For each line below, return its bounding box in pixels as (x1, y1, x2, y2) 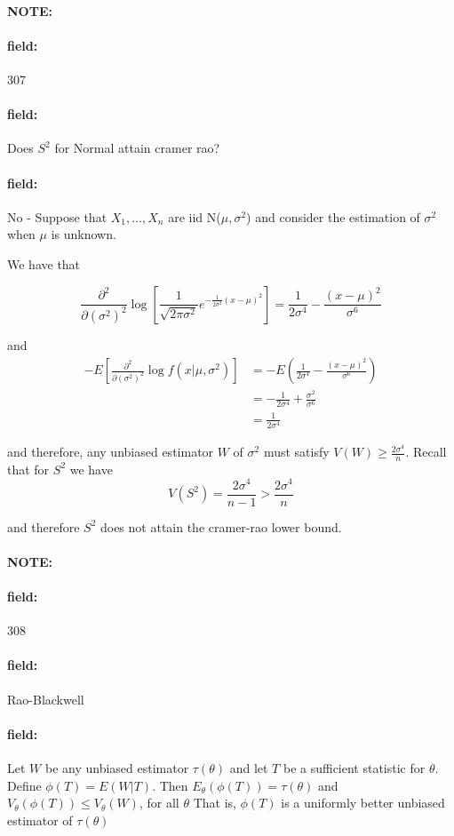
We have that (7, 254, 81, 273)
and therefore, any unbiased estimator (7, 442, 214, 461)
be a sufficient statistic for (283, 758, 426, 776)
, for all (139, 793, 179, 812)
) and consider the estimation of (246, 207, 420, 226)
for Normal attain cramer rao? (54, 139, 220, 157)
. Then (152, 776, 188, 794)
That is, (193, 793, 236, 812)
